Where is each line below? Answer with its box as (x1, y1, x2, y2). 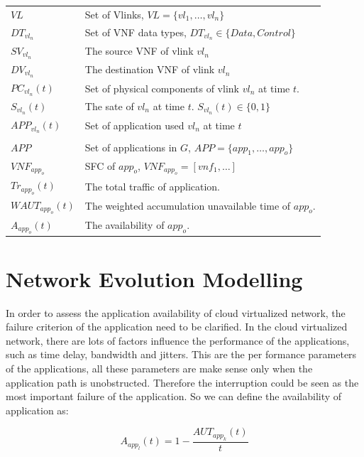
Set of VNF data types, (84, 24, 187, 39)
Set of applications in (84, 139, 177, 154)
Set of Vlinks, (84, 6, 144, 21)
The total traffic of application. (84, 178, 221, 193)
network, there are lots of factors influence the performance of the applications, (6, 333, 350, 348)
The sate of (84, 99, 134, 114)
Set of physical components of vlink (84, 80, 239, 95)
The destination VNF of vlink (84, 62, 215, 77)
